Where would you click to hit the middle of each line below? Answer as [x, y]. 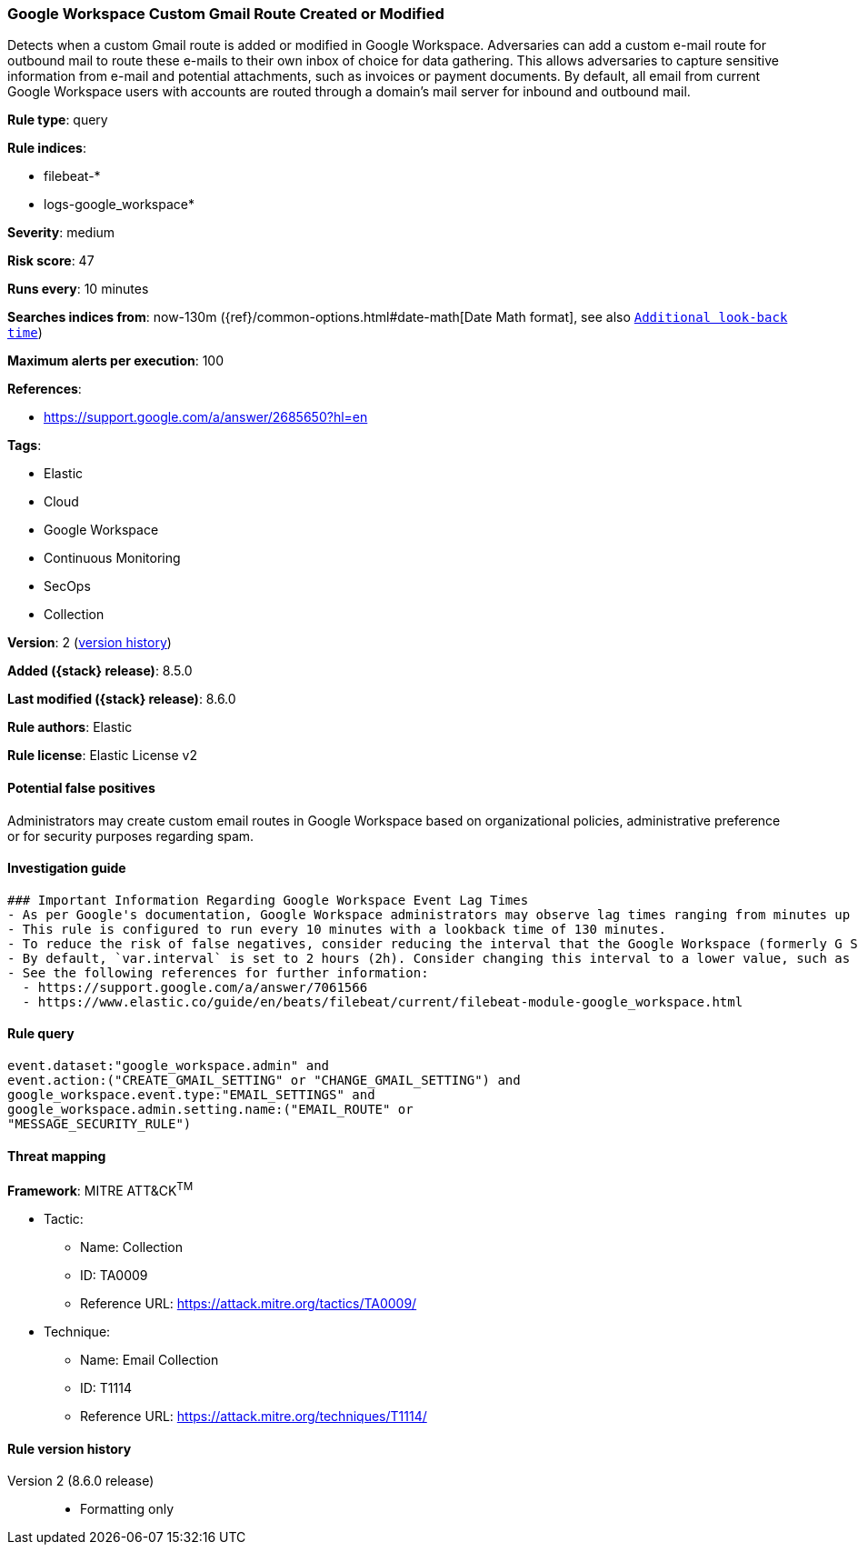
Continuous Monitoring [112, 558]
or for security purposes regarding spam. [131, 836]
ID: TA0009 [114, 1275]
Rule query [41, 1034]
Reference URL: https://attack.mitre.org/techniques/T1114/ [254, 1416]
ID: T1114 [106, 1387]
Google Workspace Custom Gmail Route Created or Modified [226, 14]
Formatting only [127, 1509]
